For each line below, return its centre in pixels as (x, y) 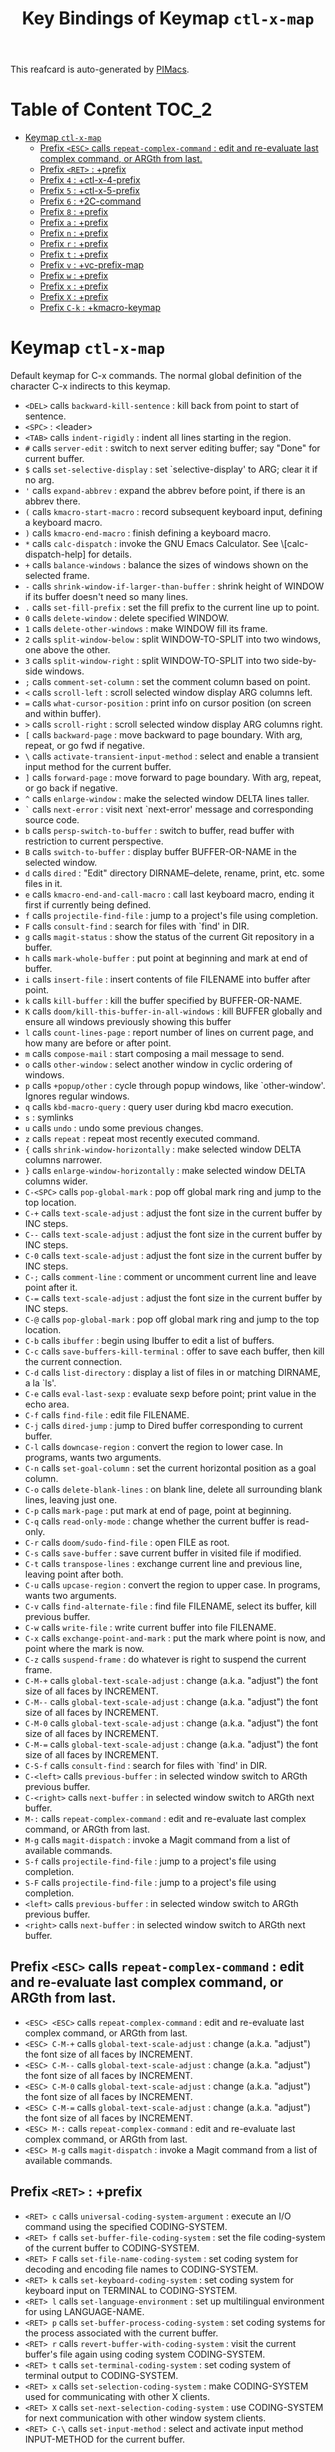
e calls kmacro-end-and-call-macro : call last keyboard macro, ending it (169, 894)
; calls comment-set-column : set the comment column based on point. (167, 682)
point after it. (51, 1288)
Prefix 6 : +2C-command (90, 201)
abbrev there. (52, 501)
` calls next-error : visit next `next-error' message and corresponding (169, 809)
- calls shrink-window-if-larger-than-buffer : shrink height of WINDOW (174, 586)
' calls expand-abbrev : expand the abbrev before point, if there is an (165, 491)
